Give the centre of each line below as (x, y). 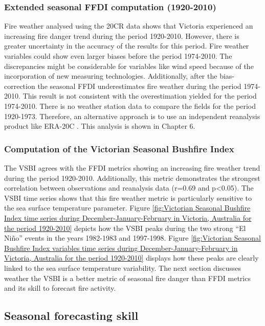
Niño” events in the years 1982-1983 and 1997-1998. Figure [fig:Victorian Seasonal (132, 238)
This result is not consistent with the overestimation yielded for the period (140, 96)
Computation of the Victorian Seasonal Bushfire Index (119, 148)
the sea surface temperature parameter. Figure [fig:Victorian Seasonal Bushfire (127, 208)
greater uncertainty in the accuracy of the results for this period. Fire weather (127, 46)
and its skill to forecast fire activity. (60, 288)
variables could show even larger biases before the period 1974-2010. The (118, 56)
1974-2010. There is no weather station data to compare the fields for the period (130, 106)
